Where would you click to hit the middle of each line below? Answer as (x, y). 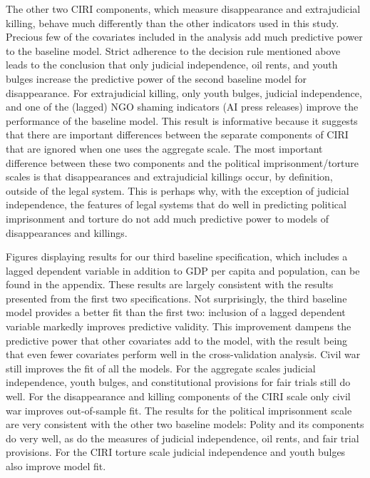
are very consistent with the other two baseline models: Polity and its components (185, 424)
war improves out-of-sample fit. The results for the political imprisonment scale (179, 410)
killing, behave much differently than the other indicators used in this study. (173, 22)
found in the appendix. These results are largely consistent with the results (170, 284)
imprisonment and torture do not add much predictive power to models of (168, 218)
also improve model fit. (56, 466)
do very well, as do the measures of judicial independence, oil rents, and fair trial (183, 438)
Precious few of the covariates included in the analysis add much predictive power (184, 37)
